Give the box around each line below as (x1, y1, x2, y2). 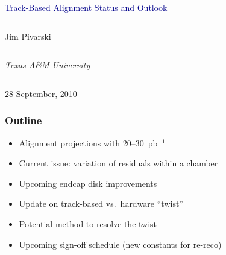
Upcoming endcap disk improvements (19, 177, 157, 189)
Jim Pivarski (5, 30, 51, 42)
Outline (5, 113, 42, 128)
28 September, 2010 (5, 87, 77, 99)
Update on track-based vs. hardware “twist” (19, 197, 183, 210)
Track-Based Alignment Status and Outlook (5, 1, 168, 13)
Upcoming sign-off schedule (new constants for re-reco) (19, 238, 222, 250)
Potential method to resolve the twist (19, 217, 157, 230)
